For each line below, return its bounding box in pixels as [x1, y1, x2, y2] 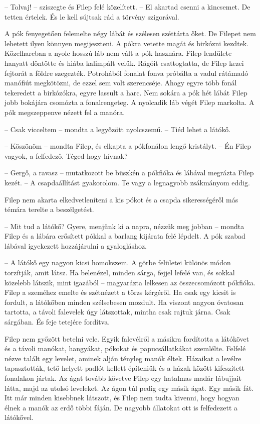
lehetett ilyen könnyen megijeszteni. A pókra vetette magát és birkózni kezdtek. [5, 38, 249, 48]
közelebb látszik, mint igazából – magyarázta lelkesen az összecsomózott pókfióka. [5, 277, 256, 287]
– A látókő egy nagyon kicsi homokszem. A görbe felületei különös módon [5, 257, 231, 268]
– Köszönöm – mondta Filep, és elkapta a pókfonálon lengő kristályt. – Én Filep [5, 141, 251, 151]
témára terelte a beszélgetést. [5, 204, 94, 215]
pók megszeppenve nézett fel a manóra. [5, 107, 125, 117]
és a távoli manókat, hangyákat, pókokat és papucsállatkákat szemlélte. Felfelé [5, 343, 246, 354]
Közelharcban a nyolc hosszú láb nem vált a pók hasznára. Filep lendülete [5, 48, 232, 58]
